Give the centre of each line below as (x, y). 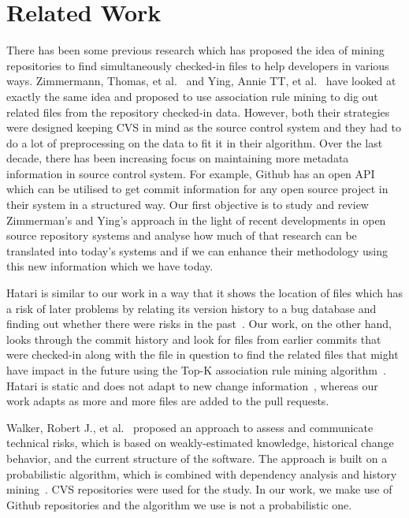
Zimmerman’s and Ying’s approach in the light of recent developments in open (196, 220)
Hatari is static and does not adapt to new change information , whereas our (192, 385)
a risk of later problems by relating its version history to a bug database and (191, 308)
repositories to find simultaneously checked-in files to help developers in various (198, 65)
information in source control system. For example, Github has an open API (191, 173)
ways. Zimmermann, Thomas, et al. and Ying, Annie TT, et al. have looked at (201, 81)
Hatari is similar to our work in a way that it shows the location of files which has (205, 293)
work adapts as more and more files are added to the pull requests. (168, 401)
